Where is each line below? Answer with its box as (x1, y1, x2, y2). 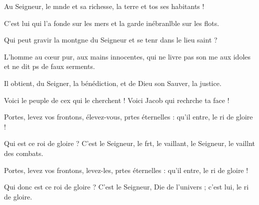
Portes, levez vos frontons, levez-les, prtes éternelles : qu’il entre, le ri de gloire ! (4, 164, 248, 175)
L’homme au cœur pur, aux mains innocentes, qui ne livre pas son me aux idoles (4, 51, 251, 61)
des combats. (4, 147, 43, 158)
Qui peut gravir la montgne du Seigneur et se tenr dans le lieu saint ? (4, 34, 217, 45)
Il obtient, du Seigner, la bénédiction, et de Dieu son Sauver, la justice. (4, 77, 221, 88)
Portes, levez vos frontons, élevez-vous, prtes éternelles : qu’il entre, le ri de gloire (4, 111, 253, 122)
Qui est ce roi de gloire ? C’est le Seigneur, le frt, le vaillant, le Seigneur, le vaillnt (4, 138, 255, 148)
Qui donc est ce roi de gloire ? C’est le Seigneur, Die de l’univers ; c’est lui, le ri (4, 181, 249, 192)
